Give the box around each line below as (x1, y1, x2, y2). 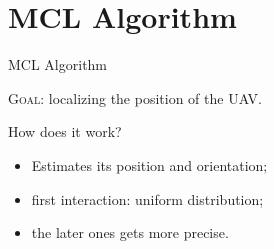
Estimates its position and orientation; (31, 154, 268, 175)
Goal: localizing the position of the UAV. (8, 87, 263, 108)
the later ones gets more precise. (31, 222, 229, 243)
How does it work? (8, 121, 122, 142)
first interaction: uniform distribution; (31, 188, 264, 209)
